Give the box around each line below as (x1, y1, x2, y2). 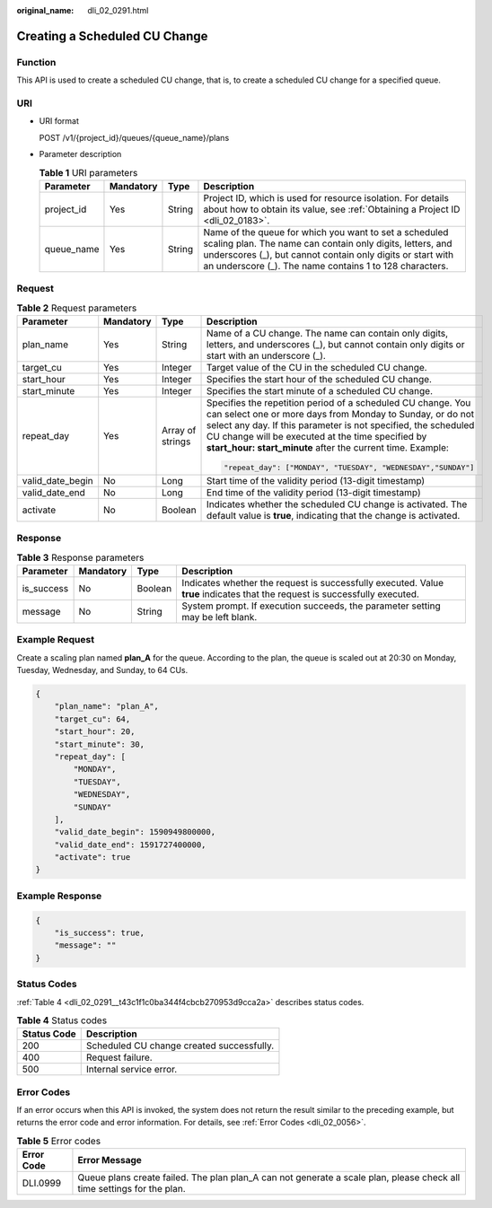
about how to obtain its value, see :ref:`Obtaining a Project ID (203, 203, 461, 215)
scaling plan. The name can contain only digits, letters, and (203, 237, 452, 249)
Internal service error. (85, 1064, 178, 1076)
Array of (162, 424, 197, 436)
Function (16, 56, 57, 68)
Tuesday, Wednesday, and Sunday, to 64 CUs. (16, 665, 189, 676)
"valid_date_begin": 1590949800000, (54, 827, 215, 837)
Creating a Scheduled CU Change (16, 28, 208, 44)
